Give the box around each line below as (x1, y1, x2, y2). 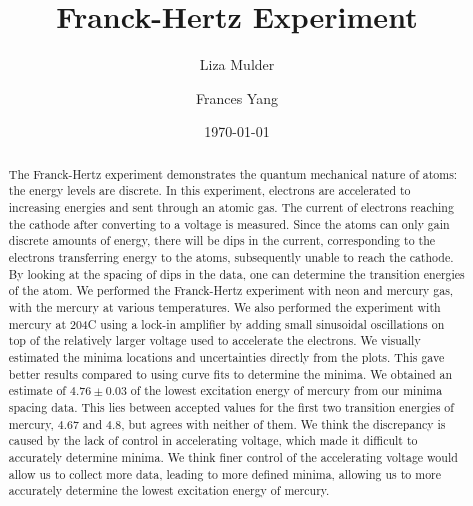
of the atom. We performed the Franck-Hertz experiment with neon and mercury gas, (8, 282, 454, 299)
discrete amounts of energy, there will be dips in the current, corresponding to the (8, 232, 436, 249)
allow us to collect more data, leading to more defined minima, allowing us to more (8, 465, 442, 482)
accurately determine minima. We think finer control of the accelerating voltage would (8, 448, 458, 465)
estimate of (8, 382, 66, 399)
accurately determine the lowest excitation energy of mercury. (8, 482, 330, 499)
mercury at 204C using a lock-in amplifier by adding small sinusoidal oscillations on (8, 315, 445, 332)
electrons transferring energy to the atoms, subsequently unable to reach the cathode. (8, 248, 454, 265)
